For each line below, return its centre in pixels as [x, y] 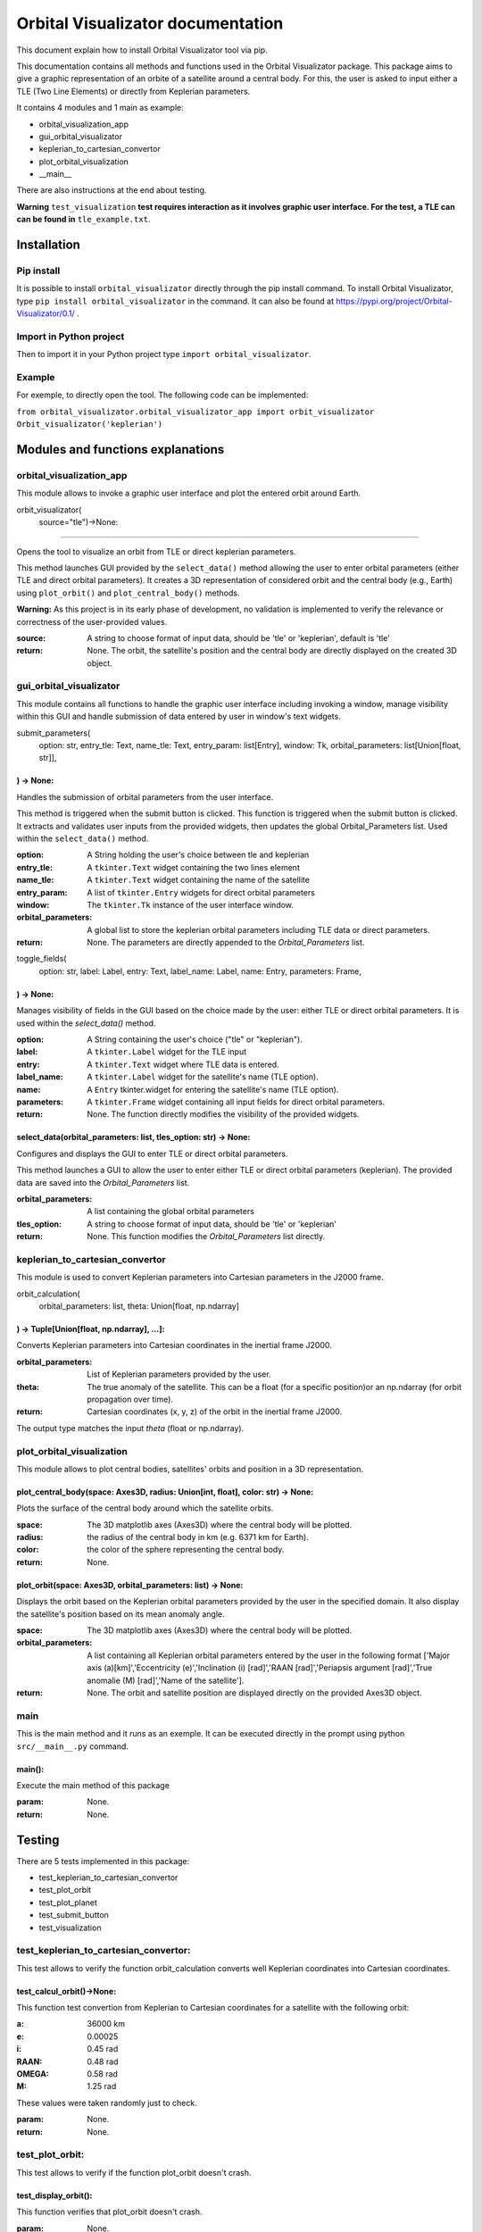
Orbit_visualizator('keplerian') [90, 425]
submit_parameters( [54, 733]
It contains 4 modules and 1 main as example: [100, 108]
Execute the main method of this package [93, 1785]
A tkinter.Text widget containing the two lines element [194, 867]
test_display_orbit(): [54, 2195]
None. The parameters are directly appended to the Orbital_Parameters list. [226, 943]
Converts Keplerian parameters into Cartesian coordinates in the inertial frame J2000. [174, 1345]
